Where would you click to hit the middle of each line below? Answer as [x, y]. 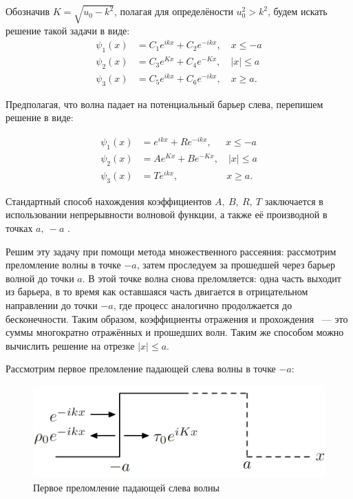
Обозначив [28, 11]
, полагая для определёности [173, 11]
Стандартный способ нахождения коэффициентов [109, 201]
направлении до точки [52, 305]
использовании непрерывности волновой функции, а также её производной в [167, 214]
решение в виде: [40, 117]
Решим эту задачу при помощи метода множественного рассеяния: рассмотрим [171, 251]
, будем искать [297, 11]
